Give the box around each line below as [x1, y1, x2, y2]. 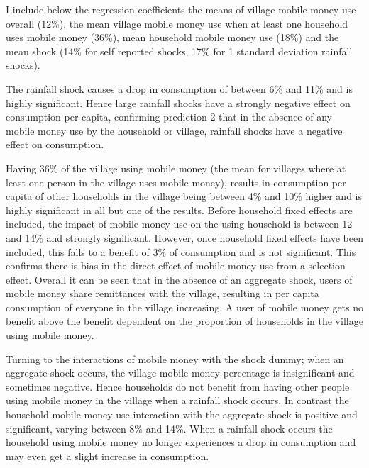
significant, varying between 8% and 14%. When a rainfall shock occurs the [6, 420, 333, 435]
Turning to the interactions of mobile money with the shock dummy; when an [6, 351, 344, 366]
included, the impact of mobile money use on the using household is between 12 [6, 216, 353, 231]
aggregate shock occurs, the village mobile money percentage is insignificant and [6, 365, 355, 380]
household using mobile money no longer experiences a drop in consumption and [6, 435, 356, 450]
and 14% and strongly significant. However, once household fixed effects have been [6, 230, 363, 245]
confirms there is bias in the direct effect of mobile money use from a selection [6, 258, 346, 273]
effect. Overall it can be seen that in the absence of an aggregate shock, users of [6, 272, 353, 286]
